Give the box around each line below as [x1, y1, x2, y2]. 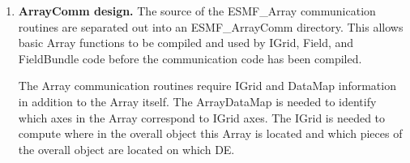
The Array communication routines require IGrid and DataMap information [18, 77, 396, 94]
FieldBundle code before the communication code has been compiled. [18, 49, 362, 66]
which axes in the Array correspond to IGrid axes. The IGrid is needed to [18, 109, 386, 126]
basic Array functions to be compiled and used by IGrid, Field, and [18, 34, 354, 51]
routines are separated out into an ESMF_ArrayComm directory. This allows [18, 18, 404, 35]
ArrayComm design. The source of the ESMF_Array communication [18, 2, 376, 19]
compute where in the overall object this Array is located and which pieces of [18, 125, 403, 142]
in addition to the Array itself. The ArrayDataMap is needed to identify [18, 92, 377, 109]
